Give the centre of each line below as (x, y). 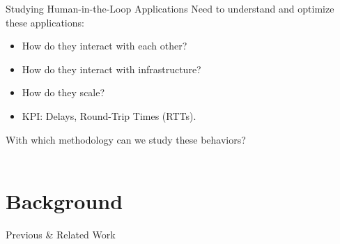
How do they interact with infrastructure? (111, 69)
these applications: (45, 22)
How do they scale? (63, 92)
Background (64, 200)
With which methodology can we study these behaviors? (126, 139)
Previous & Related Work (61, 234)
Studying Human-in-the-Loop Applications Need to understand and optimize (170, 8)
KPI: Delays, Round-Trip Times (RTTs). (109, 115)
